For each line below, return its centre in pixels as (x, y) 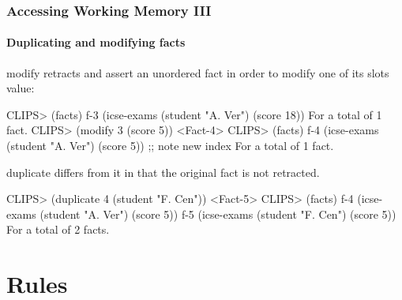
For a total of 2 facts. (58, 229)
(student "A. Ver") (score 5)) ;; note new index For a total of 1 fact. (170, 146)
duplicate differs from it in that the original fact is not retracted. (163, 172)
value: (21, 88)
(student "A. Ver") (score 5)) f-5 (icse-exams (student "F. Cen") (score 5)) (218, 214)
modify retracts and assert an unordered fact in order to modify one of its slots (198, 72)
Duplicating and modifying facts (96, 42)
